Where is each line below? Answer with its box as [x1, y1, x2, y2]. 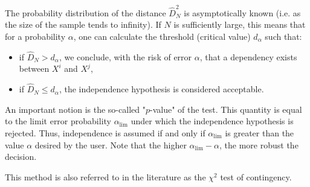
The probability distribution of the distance [5, 6, 166, 19]
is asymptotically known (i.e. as [184, 6, 301, 19]
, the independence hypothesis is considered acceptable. [59, 83, 264, 95]
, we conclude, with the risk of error [59, 50, 192, 63]
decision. [5, 150, 37, 163]
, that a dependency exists [199, 50, 297, 63]
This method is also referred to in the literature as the [5, 170, 206, 183]
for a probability [5, 30, 66, 42]
